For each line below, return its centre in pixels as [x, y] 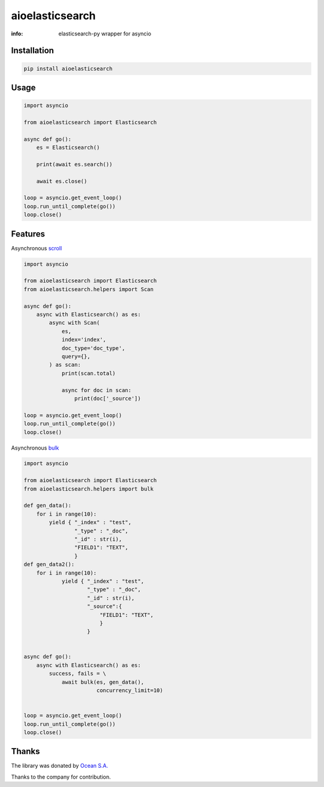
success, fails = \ [77, 674]
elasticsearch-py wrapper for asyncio [105, 34]
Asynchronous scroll [37, 248]
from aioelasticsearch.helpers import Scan [89, 289]
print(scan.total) [89, 373]
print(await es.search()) [74, 164]
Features [28, 234]
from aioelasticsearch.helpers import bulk [89, 489]
